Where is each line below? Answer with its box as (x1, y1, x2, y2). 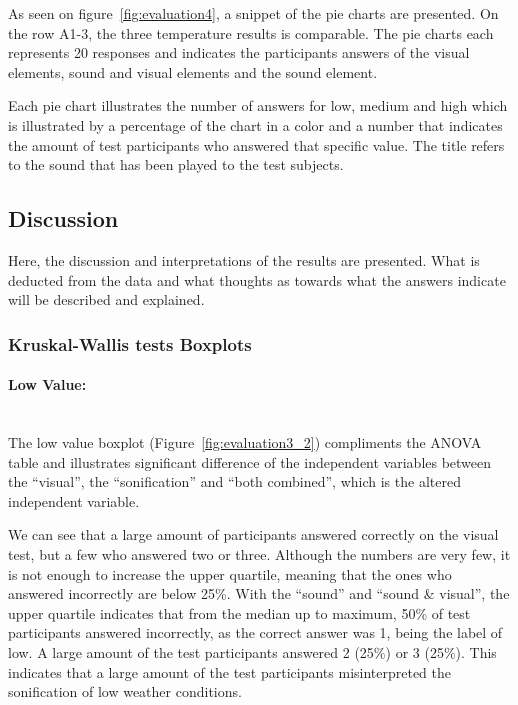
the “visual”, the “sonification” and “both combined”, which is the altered (8, 471, 461, 492)
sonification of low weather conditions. (8, 681, 242, 702)
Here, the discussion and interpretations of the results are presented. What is (8, 249, 480, 270)
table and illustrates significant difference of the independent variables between (8, 451, 492, 472)
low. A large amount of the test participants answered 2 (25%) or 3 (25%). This (8, 641, 497, 662)
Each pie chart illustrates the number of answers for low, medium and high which (8, 95, 508, 116)
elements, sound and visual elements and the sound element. (8, 61, 378, 82)
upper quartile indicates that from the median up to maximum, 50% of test (8, 602, 471, 623)
